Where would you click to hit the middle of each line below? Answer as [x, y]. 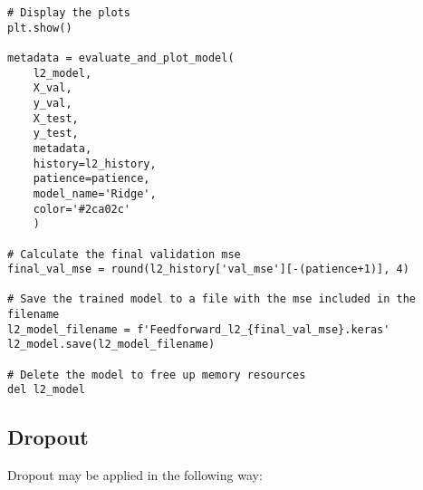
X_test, [56, 118]
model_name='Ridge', [95, 193]
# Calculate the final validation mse [124, 254]
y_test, [56, 134]
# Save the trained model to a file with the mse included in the [212, 299]
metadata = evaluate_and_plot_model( [121, 58]
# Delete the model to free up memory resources [157, 375]
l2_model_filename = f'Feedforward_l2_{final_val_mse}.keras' [199, 329]
